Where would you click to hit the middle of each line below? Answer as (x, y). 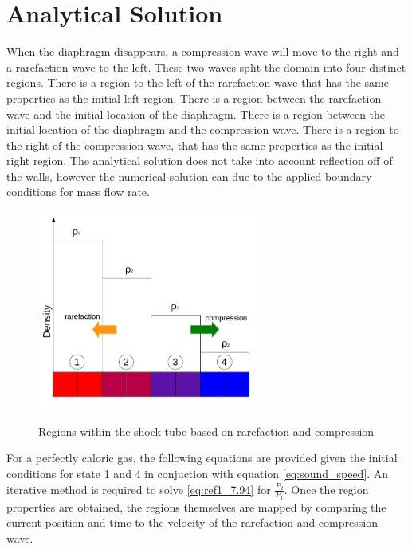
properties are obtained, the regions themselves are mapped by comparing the (196, 506)
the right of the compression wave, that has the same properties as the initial (195, 145)
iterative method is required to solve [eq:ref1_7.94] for (139, 489)
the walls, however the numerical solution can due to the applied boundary (189, 176)
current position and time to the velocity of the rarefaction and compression (192, 522)
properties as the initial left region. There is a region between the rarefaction (194, 98)
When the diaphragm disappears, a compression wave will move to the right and (203, 51)
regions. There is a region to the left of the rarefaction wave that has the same (198, 82)
